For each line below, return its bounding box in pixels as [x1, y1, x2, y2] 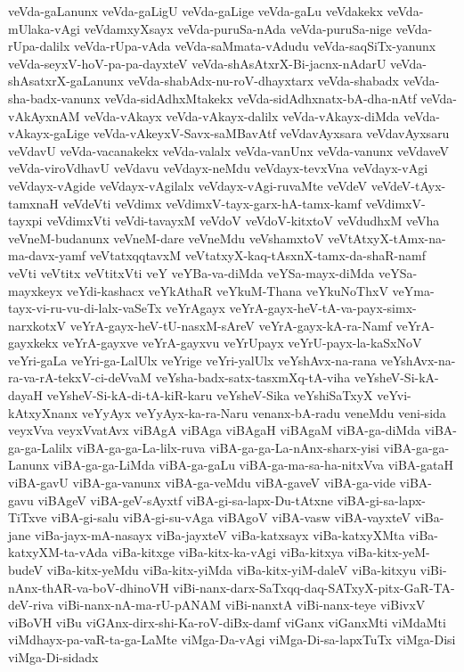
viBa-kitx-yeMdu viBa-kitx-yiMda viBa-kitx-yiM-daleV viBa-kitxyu [46, 561, 417, 578]
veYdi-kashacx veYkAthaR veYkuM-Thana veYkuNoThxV [66, 281, 388, 299]
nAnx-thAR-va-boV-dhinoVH [8, 578, 169, 596]
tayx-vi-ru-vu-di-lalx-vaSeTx [8, 299, 162, 317]
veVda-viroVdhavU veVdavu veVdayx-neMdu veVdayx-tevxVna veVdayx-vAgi [8, 159, 428, 177]
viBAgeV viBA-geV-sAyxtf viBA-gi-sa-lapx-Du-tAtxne [37, 490, 333, 509]
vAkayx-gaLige [8, 124, 90, 143]
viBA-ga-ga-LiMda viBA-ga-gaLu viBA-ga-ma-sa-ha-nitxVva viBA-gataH [53, 455, 453, 474]
